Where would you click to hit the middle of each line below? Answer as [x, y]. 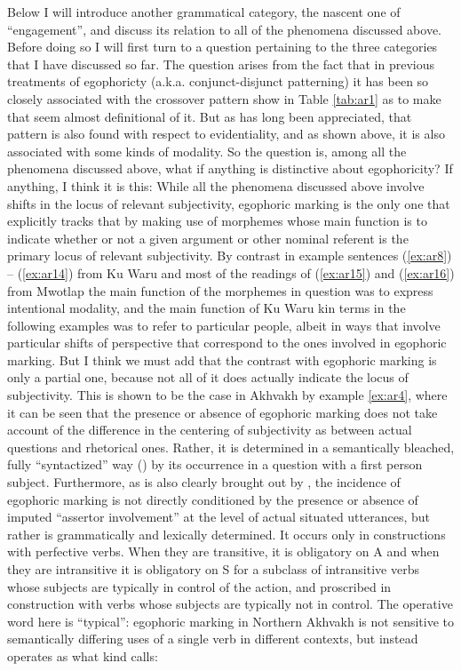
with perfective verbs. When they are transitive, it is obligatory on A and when [223, 551]
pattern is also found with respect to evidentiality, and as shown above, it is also [226, 134]
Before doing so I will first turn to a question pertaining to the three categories [223, 47]
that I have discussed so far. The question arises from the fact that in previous [221, 64]
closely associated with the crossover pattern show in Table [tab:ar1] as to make [224, 98]
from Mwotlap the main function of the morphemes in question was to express [220, 290]
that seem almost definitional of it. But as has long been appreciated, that [210, 116]
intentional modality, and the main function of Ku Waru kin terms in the [207, 308]
